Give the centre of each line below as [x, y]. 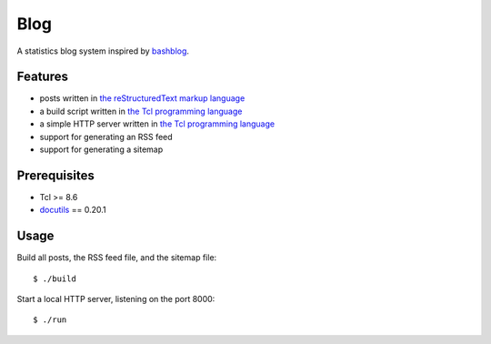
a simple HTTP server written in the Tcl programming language [157, 124]
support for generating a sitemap [101, 149]
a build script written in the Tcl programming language [141, 111]
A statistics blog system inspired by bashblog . [103, 51]
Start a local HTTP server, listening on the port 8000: [116, 299]
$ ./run [50, 320]
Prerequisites [55, 175]
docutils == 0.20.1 [73, 210]
